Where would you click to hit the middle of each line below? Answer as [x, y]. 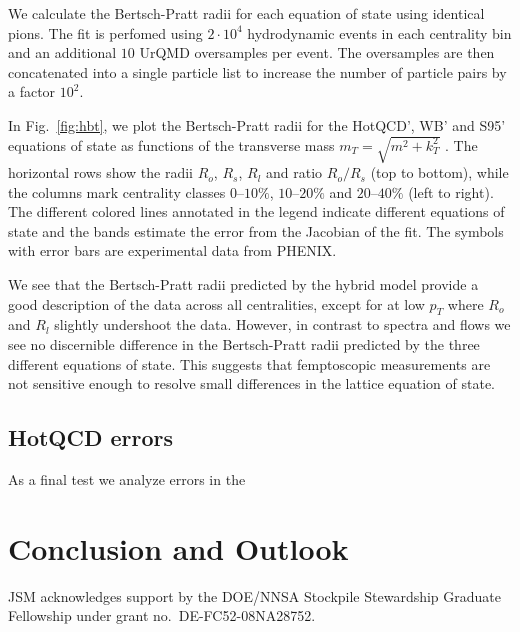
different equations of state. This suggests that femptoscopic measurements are [249, 363]
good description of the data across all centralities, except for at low [216, 303]
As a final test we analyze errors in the [127, 479]
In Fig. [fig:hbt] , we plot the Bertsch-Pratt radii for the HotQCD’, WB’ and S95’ [257, 124]
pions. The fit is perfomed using [105, 32]
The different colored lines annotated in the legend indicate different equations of [256, 211]
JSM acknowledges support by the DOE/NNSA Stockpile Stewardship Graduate [255, 595]
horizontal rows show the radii [100, 172]
